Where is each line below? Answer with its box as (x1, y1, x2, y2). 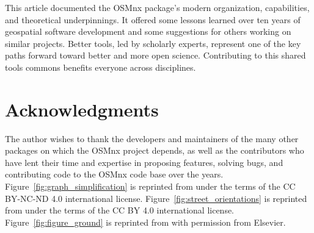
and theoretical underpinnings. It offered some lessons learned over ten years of (5, 13, 301, 26)
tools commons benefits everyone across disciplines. (5, 60, 196, 73)
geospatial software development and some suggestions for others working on (5, 25, 291, 38)
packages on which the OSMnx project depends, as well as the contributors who (5, 144, 304, 157)
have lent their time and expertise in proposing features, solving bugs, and (5, 156, 283, 168)
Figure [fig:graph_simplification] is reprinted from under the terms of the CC (5, 180, 296, 193)
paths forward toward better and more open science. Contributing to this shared (5, 49, 306, 62)
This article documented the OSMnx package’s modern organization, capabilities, (5, 1, 310, 13)
